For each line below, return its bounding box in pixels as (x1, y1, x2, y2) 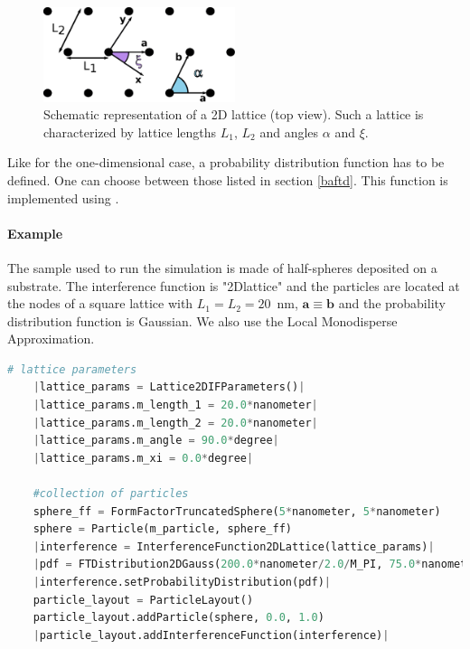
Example (7, 223, 63, 242)
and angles (259, 122, 319, 141)
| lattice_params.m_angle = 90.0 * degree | (33, 434, 279, 447)
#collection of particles (33, 487, 189, 501)
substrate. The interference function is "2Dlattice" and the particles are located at (7, 276, 460, 295)
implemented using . (7, 188, 119, 207)
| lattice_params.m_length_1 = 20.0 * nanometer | (33, 399, 318, 412)
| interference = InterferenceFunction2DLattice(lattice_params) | (33, 540, 435, 553)
